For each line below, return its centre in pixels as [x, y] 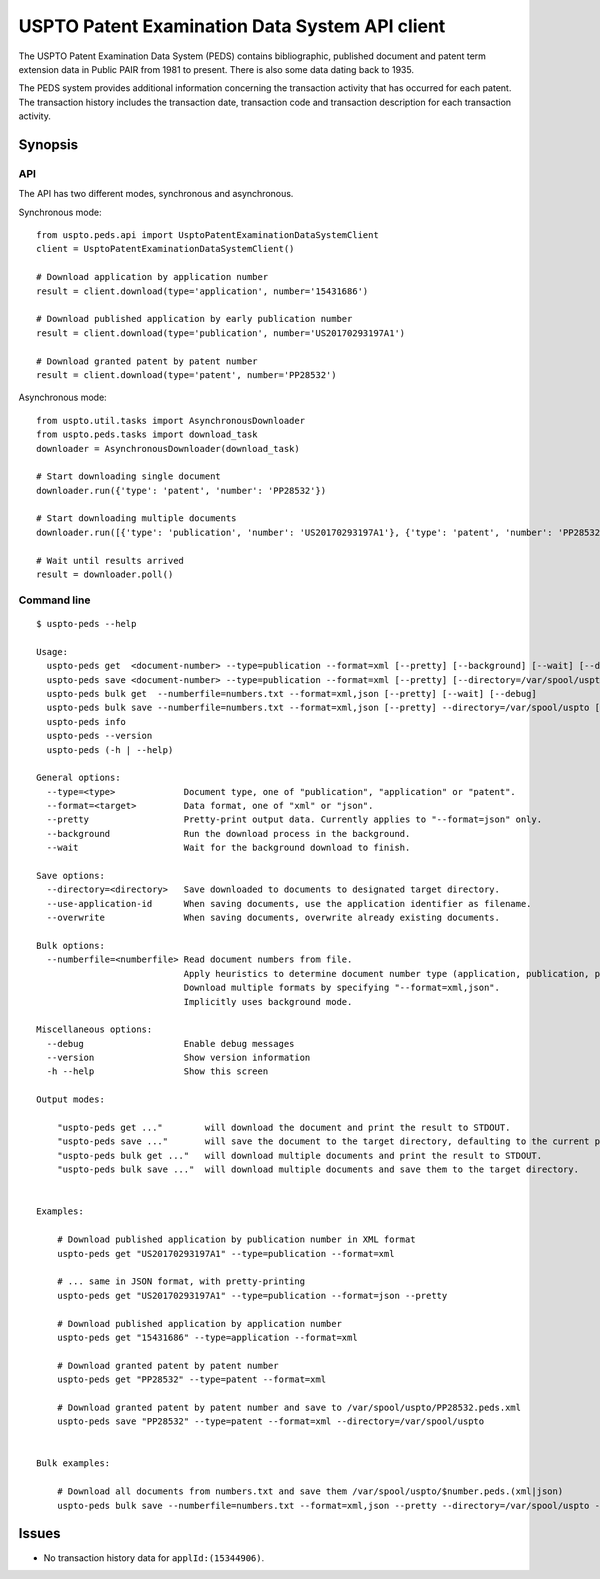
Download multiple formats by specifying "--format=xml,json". [341, 988]
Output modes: [70, 1099]
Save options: [70, 876]
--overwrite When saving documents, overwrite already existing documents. [273, 918]
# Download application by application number [152, 277]
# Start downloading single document [129, 476]
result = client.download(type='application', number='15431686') [202, 291]
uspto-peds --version [99, 736]
